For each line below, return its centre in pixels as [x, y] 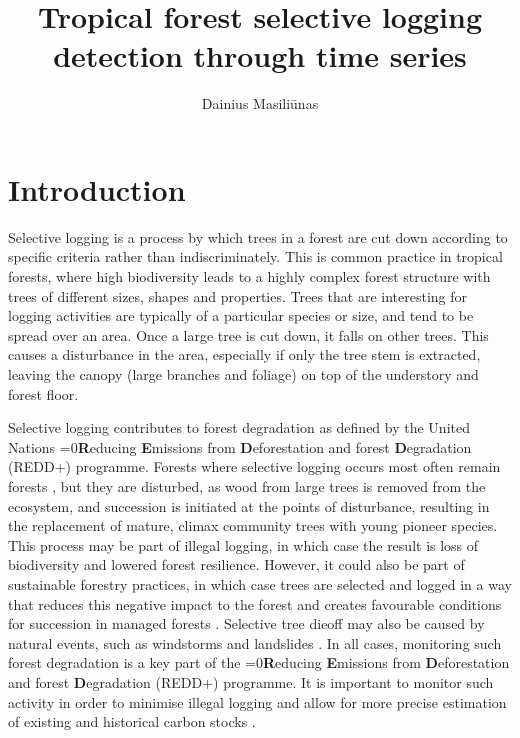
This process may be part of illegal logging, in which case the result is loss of [243, 544]
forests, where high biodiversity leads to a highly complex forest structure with [249, 276]
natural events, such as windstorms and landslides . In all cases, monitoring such [255, 642]
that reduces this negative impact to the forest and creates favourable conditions [255, 603]
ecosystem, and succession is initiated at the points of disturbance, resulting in [249, 505]
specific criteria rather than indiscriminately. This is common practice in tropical [255, 256]
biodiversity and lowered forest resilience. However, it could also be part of [236, 564]
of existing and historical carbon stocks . [132, 721]
